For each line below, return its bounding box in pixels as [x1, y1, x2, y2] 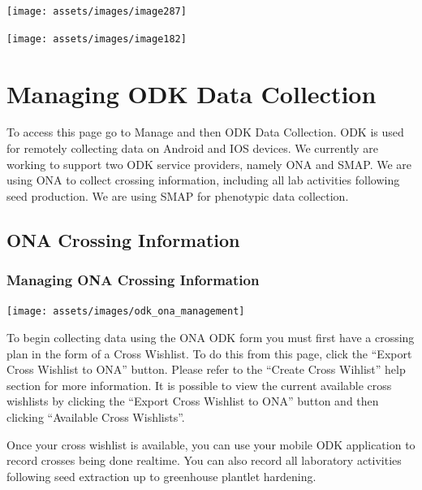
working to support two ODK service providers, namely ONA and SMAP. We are [6, 155, 412, 172]
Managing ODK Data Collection [6, 76, 377, 110]
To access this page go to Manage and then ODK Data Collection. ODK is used [6, 124, 404, 141]
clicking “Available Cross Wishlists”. [6, 409, 185, 426]
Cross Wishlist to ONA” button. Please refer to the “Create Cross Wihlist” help [6, 361, 406, 378]
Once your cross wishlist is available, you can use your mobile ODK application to [6, 436, 416, 453]
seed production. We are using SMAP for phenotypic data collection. [6, 187, 349, 204]
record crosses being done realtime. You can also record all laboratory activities [6, 452, 402, 469]
